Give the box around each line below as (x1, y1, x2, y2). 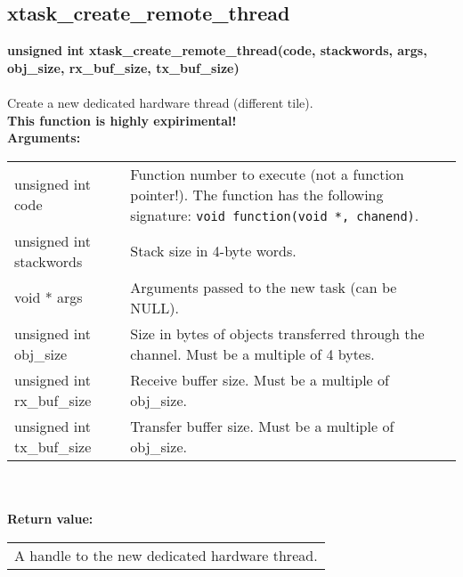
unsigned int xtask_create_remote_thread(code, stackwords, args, (7, 41, 427, 60)
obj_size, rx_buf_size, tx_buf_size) (7, 58, 240, 77)
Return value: (7, 508, 93, 527)
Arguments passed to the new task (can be (130, 276, 397, 297)
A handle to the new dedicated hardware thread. (14, 544, 318, 565)
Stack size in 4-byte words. (130, 240, 296, 262)
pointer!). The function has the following (130, 183, 384, 205)
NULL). (130, 297, 180, 318)
